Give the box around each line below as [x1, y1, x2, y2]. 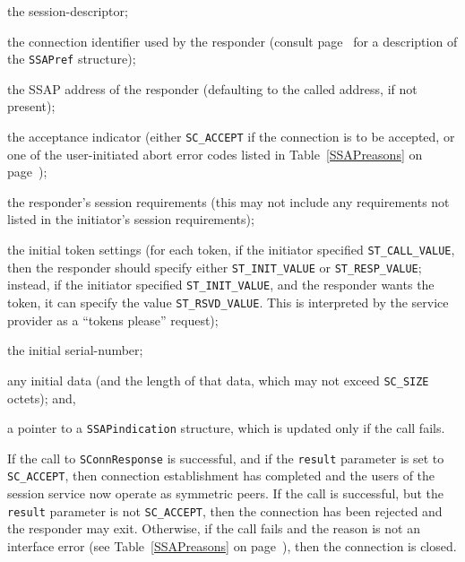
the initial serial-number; [7, 341, 143, 359]
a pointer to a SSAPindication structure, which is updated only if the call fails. [7, 419, 445, 437]
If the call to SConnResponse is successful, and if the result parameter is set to [7, 448, 444, 467]
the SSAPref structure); [7, 49, 136, 68]
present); [7, 97, 56, 116]
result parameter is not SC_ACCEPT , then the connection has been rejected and [7, 501, 443, 520]
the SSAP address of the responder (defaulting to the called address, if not [7, 79, 418, 98]
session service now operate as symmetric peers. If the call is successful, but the [7, 484, 444, 503]
